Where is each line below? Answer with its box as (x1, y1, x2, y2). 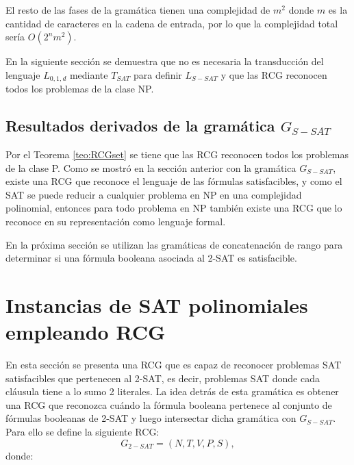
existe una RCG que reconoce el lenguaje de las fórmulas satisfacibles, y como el (5, 174, 342, 188)
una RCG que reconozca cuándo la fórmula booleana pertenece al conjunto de (5, 397, 332, 412)
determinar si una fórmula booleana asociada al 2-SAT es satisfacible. (5, 251, 297, 265)
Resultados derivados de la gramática (5, 115, 275, 136)
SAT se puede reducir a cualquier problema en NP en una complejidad (5, 187, 302, 201)
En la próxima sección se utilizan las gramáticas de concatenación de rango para (5, 237, 343, 251)
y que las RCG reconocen (220, 67, 327, 81)
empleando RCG (5, 318, 166, 346)
